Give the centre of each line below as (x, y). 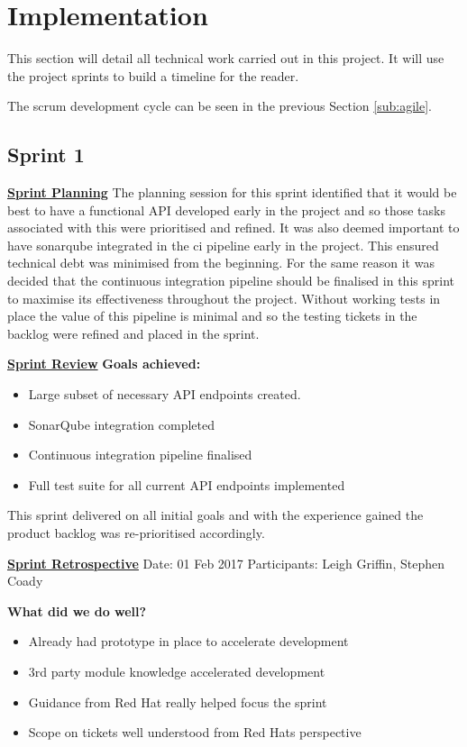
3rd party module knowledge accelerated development (177, 671)
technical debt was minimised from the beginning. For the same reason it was (221, 263)
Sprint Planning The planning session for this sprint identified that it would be (232, 192)
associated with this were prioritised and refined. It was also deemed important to (233, 228)
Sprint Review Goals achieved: (104, 364)
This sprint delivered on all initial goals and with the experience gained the (215, 515)
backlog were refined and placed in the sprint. (133, 333)
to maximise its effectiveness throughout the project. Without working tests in (224, 298)
